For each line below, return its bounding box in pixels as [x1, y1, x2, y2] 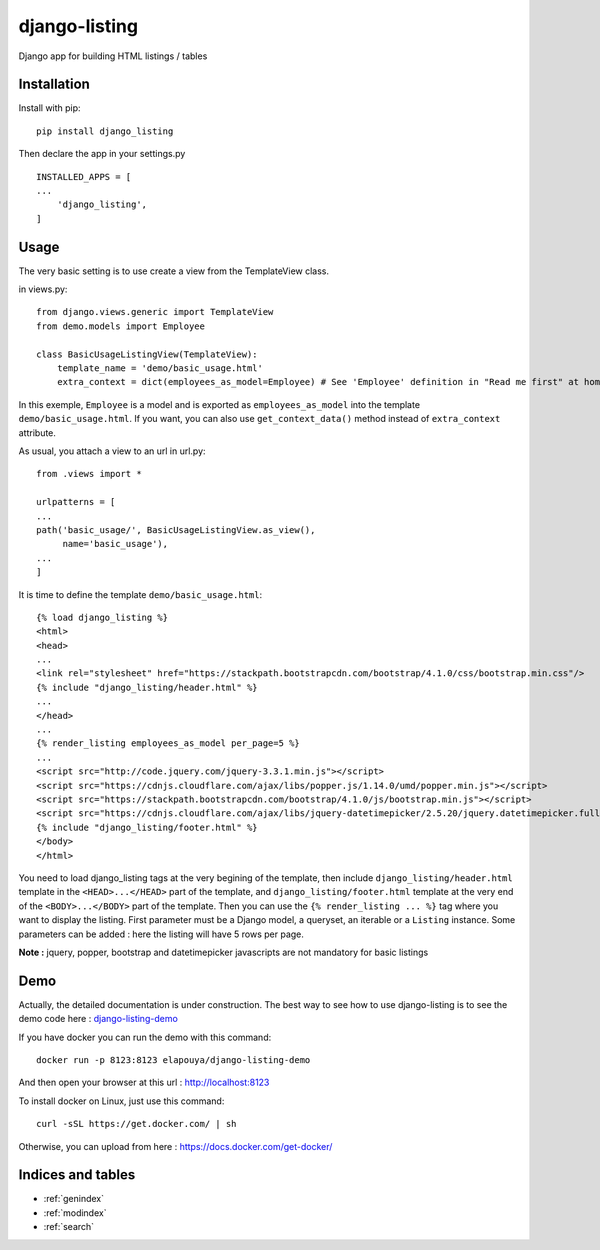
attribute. [18, 426, 57, 439]
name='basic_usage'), [62, 538, 169, 550]
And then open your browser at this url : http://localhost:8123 [18, 1076, 270, 1089]
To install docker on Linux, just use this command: [18, 1095, 225, 1107]
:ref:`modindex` [43, 1206, 107, 1219]
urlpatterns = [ [36, 496, 116, 508]
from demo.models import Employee [36, 320, 205, 332]
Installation [18, 76, 90, 93]
